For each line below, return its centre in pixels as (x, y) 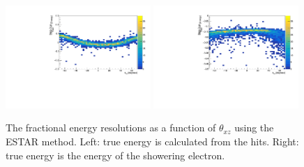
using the (254, 128)
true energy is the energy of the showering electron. (115, 155)
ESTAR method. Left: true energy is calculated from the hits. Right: (152, 141)
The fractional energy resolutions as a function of (111, 128)
